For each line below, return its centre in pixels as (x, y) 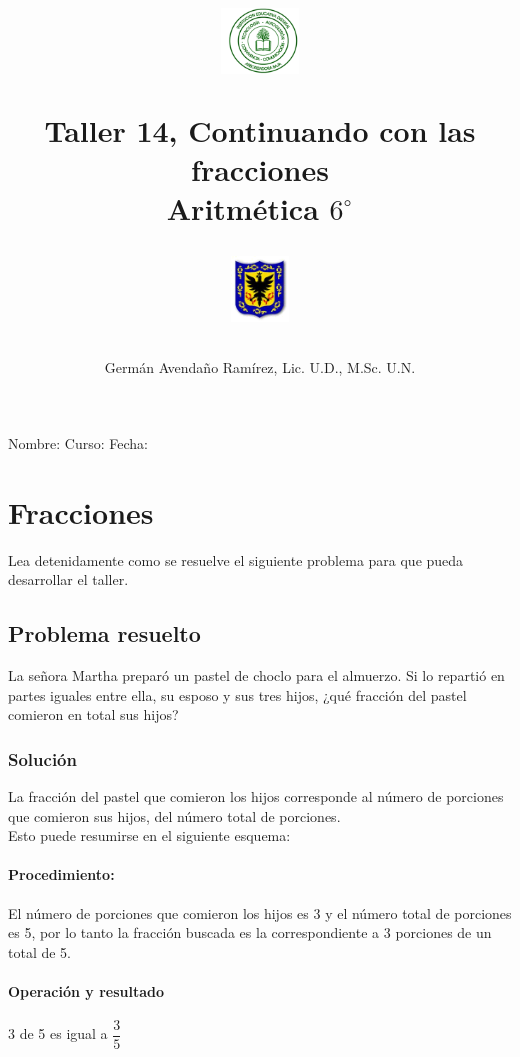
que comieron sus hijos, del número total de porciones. (174, 815)
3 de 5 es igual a (58, 1033)
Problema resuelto (104, 633)
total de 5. (39, 951)
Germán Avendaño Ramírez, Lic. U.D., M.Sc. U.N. (260, 367)
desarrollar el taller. (68, 579)
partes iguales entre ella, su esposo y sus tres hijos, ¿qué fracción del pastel (237, 694)
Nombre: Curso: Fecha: (78, 443)
